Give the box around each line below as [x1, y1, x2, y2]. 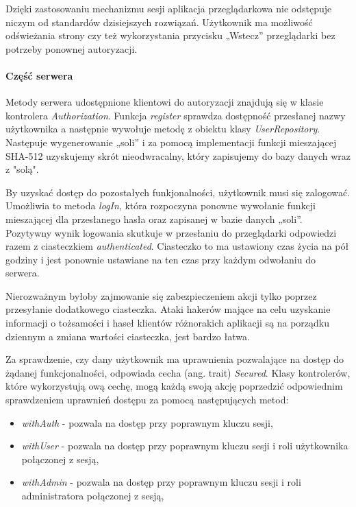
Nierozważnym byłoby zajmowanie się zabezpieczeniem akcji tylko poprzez [5, 288, 317, 303]
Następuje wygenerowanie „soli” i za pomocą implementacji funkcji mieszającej [5, 134, 337, 149]
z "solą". [5, 162, 39, 176]
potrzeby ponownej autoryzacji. [5, 41, 138, 56]
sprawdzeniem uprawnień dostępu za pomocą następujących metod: [5, 392, 289, 407]
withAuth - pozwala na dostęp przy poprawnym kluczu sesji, [21, 415, 273, 429]
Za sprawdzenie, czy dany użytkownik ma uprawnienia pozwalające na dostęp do [5, 352, 344, 366]
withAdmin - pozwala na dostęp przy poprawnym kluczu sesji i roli [21, 475, 301, 489]
